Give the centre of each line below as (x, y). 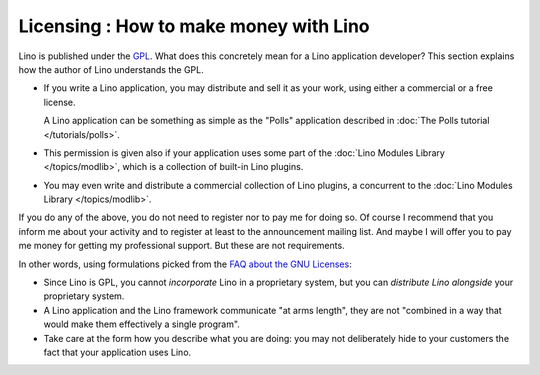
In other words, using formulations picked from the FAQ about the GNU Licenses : (185, 264)
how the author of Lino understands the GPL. (111, 69)
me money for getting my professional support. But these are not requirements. (181, 246)
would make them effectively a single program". (141, 324)
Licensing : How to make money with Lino (194, 26)
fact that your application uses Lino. (117, 352)
